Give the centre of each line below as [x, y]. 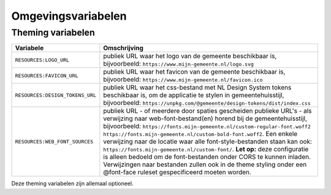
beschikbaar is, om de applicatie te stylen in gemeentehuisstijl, [194, 95]
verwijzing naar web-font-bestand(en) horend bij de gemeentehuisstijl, [205, 118]
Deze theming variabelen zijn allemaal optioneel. [73, 183]
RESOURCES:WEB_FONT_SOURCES [54, 141]
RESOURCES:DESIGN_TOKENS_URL [56, 95]
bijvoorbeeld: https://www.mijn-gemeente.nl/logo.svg [179, 64]
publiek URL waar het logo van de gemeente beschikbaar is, [190, 56]
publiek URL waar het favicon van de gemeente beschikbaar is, [194, 72]
